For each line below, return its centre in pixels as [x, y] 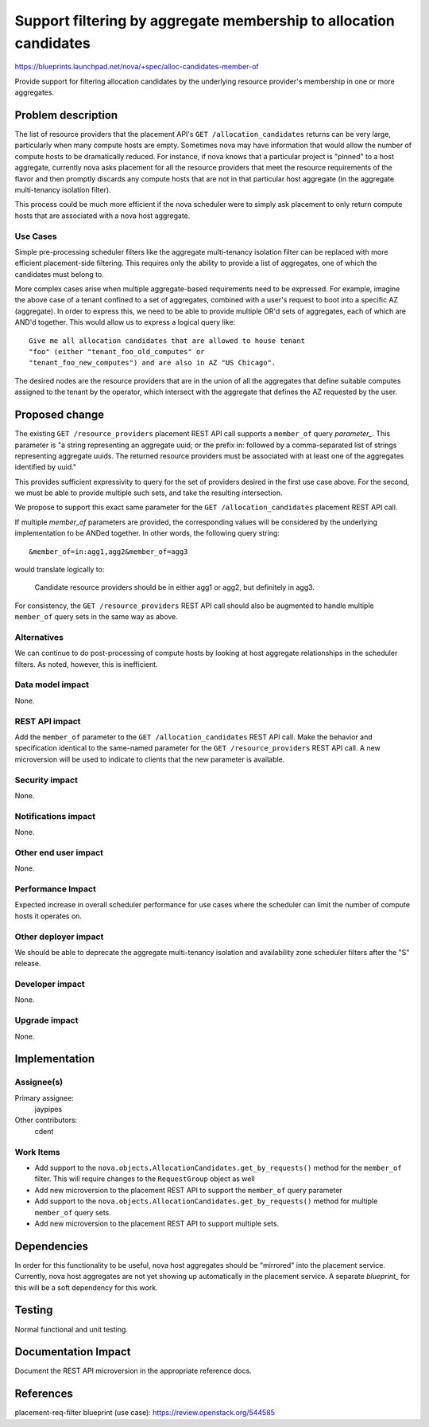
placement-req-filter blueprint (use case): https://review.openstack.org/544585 [145, 1413]
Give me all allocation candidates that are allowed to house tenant [167, 341]
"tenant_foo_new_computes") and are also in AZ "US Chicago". [153, 363]
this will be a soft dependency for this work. [86, 1287]
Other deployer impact [59, 937]
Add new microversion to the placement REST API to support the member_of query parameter [189, 1190]
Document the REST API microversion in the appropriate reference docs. [133, 1371]
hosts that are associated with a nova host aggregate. [102, 216]
